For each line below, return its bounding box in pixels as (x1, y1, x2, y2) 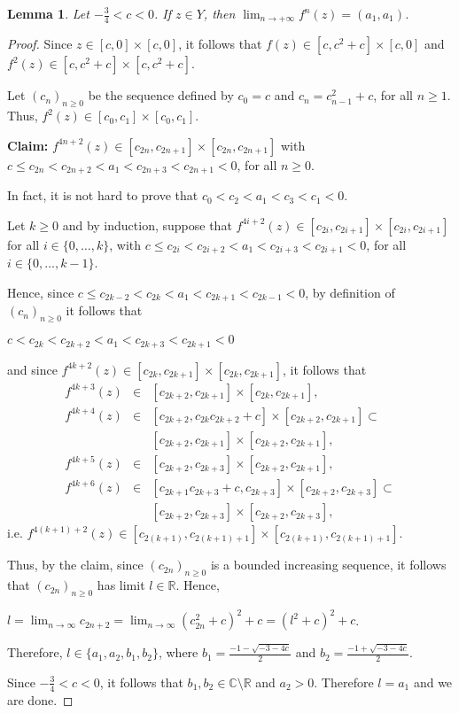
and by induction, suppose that (62, 215, 232, 234)
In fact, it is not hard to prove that (7, 186, 198, 205)
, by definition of (305, 283, 395, 301)
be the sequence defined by (88, 86, 234, 105)
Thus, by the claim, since (7, 555, 144, 574)
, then (203, 4, 236, 22)
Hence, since (7, 283, 74, 301)
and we (413, 672, 453, 691)
